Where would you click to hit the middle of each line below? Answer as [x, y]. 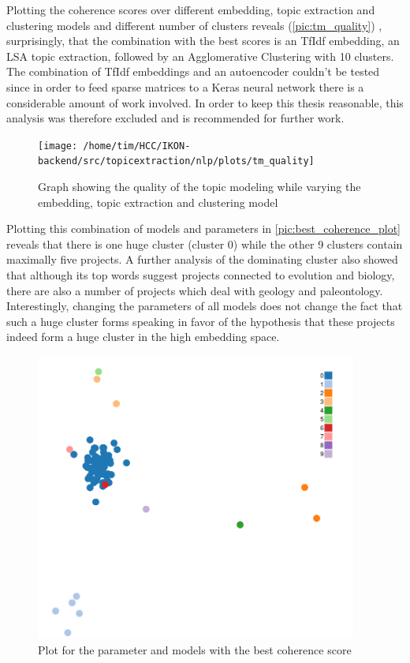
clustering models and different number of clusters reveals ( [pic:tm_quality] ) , [194, 25]
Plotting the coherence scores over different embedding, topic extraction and [191, 9]
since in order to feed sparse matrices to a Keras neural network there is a [185, 86]
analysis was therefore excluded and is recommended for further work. [175, 118]
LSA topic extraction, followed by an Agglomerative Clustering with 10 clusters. [200, 56]
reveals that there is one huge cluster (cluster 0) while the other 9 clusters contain [205, 243]
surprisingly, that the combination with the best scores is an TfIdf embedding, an [203, 41]
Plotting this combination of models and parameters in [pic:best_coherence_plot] [203, 228]
